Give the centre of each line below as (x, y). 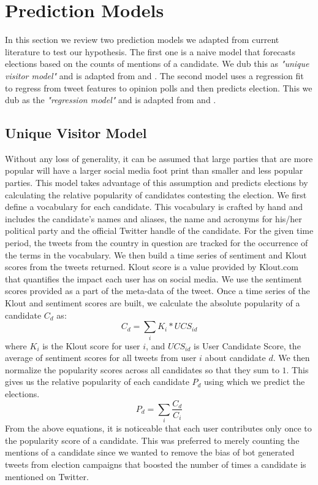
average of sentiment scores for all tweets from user (101, 358)
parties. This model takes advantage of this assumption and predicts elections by (157, 183)
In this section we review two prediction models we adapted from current (142, 40)
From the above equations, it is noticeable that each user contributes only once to (158, 428)
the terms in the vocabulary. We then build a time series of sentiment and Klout (156, 254)
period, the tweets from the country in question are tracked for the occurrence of (157, 243)
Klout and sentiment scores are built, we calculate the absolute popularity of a (153, 303)
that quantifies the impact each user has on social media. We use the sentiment (154, 278)
